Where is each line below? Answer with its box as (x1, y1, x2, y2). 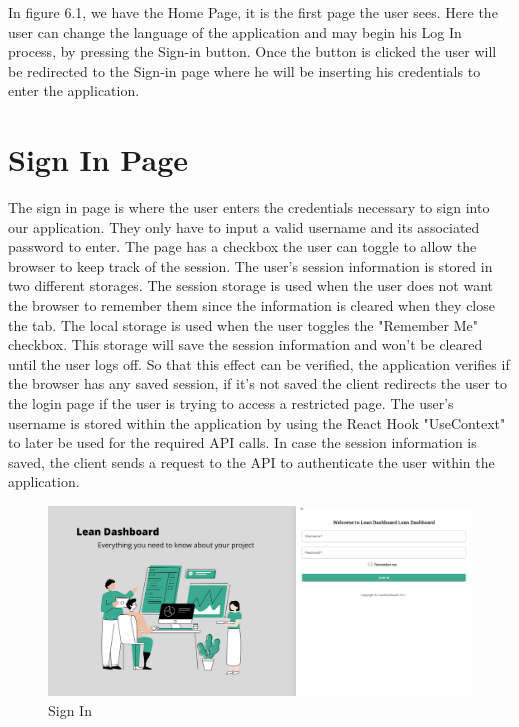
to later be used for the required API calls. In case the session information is (8, 432, 477, 453)
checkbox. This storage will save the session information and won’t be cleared (8, 334, 483, 355)
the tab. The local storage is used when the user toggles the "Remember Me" (8, 314, 478, 335)
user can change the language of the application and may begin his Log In (8, 21, 462, 42)
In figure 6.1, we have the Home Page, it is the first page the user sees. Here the (8, 2, 498, 22)
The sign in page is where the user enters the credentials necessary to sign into (8, 197, 490, 218)
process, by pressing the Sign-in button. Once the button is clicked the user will (8, 41, 497, 62)
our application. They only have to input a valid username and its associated (8, 216, 480, 237)
